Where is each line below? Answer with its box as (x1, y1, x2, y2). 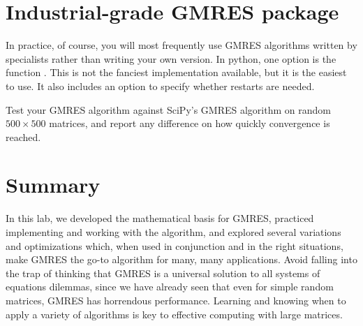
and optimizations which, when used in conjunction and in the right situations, (6, 238, 343, 253)
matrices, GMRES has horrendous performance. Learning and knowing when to (6, 292, 346, 307)
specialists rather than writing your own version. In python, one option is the (6, 51, 336, 66)
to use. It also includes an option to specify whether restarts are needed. (6, 78, 315, 93)
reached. (6, 129, 41, 144)
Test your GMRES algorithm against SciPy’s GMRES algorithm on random (6, 102, 331, 117)
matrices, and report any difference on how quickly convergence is (49, 116, 330, 131)
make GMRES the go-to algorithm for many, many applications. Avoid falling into (6, 252, 357, 267)
